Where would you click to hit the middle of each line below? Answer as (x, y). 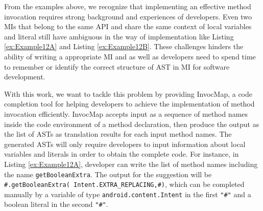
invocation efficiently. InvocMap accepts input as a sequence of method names (126, 113)
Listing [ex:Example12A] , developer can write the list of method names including (131, 164)
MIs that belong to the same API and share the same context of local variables (128, 26)
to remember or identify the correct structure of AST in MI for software (117, 66)
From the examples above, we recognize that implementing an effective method (128, 6)
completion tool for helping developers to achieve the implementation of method (129, 104)
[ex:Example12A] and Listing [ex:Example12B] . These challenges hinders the (124, 46)
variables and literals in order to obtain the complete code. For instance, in (122, 154)
